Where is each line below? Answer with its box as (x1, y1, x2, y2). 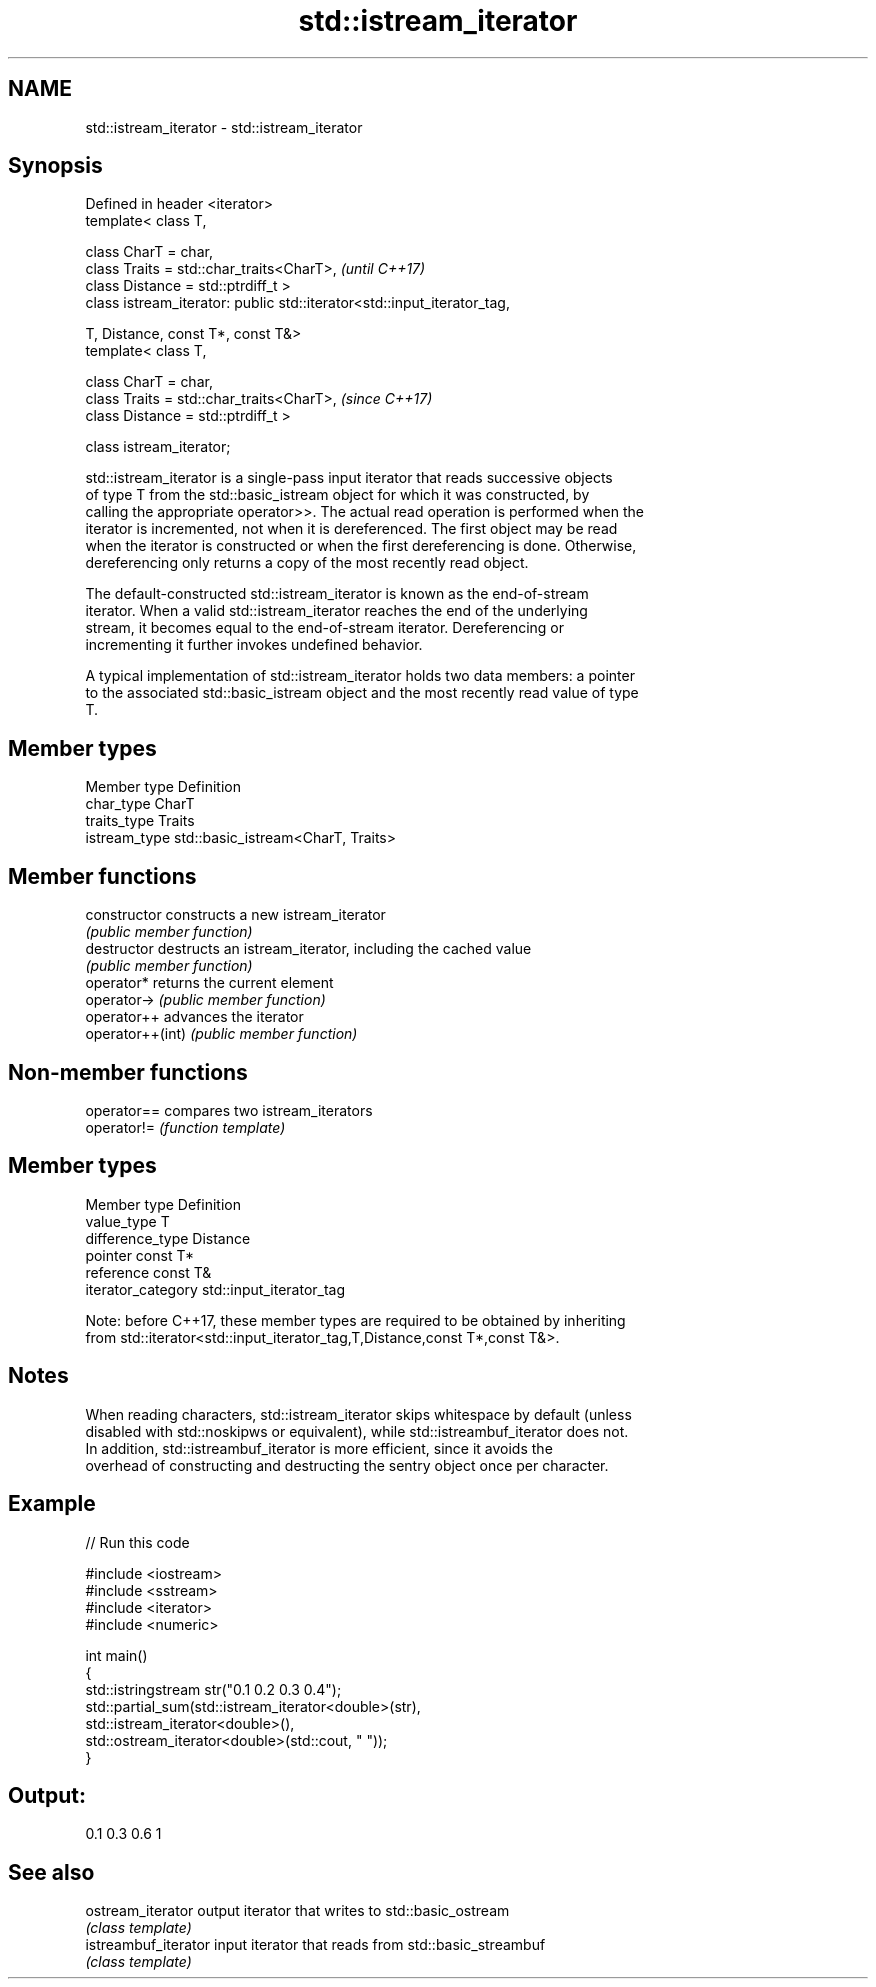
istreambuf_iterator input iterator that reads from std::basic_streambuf (85, 1936, 546, 1954)
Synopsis (8, 153, 103, 179)
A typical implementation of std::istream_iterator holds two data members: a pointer (85, 667, 635, 685)
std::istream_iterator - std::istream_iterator (85, 118, 363, 136)
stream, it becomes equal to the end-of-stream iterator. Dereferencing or (85, 619, 565, 637)
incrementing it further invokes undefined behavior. (85, 636, 423, 654)
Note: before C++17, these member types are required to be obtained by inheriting (85, 1311, 626, 1329)
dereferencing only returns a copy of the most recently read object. (85, 554, 529, 572)
